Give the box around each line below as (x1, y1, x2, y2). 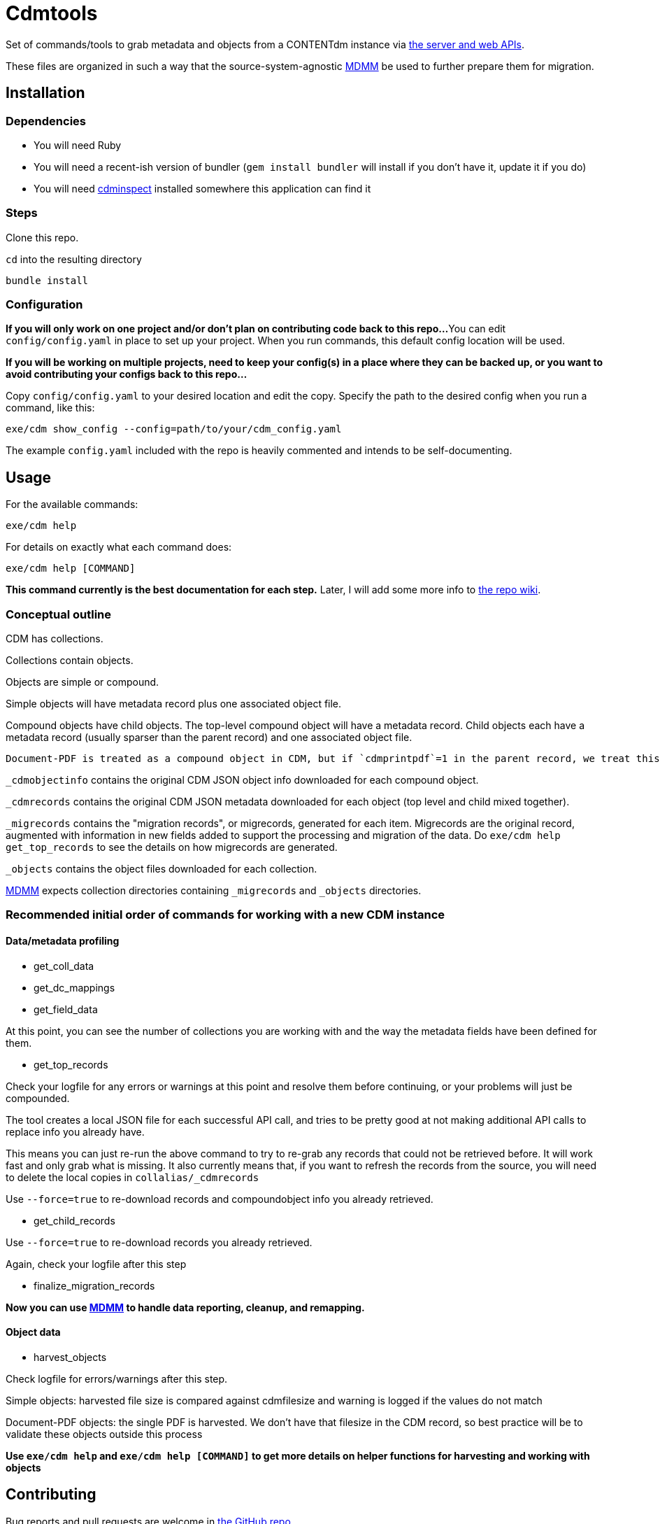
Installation (6, 84, 85, 102)
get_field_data (34, 1003, 98, 1015)
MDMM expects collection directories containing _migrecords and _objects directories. (6, 884, 422, 897)
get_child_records (34, 1214, 115, 1227)
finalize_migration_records (34, 1279, 155, 1292)
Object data (6, 1326, 61, 1339)
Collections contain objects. (6, 654, 134, 667)
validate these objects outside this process (6, 1427, 203, 1440)
